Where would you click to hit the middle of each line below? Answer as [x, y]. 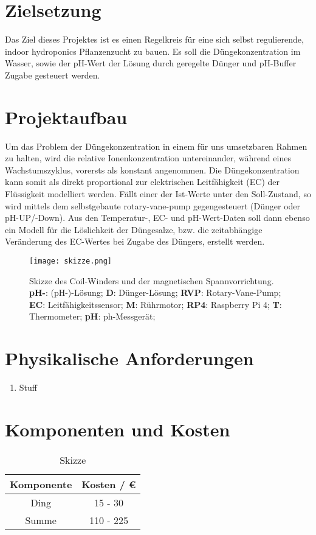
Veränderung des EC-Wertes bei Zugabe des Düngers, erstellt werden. [135, 241]
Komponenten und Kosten [118, 429]
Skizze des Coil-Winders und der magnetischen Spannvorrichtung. [152, 280]
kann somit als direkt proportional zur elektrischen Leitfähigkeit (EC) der [143, 182]
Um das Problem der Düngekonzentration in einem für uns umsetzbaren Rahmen [156, 146]
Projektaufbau [66, 117]
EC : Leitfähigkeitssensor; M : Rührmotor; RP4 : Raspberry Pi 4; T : [156, 304]
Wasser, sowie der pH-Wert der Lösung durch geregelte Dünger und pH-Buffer [151, 63]
